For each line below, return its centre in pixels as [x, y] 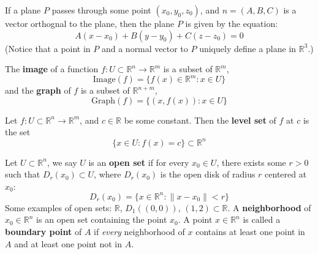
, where [108, 174]
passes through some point [101, 10]
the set [18, 132]
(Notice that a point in [48, 48]
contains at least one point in [250, 232]
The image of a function [52, 69]
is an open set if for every [139, 162]
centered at [286, 174]
